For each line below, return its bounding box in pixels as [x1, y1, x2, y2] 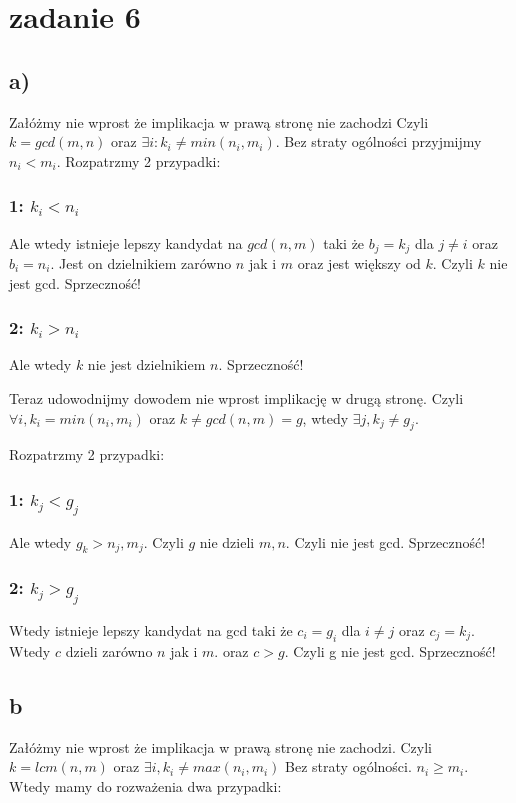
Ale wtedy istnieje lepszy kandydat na [9, 232, 243, 253]
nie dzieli [199, 531, 255, 552]
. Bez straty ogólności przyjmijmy [275, 131, 482, 152]
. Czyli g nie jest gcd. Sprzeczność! [284, 640, 496, 661]
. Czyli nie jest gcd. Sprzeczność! [285, 531, 486, 552]
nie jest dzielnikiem [87, 354, 206, 375]
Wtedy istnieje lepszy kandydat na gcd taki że [9, 619, 293, 640]
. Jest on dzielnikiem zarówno [50, 253, 232, 274]
